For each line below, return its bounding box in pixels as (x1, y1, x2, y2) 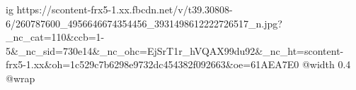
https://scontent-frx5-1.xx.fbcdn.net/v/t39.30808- (16, 2, 233, 16)
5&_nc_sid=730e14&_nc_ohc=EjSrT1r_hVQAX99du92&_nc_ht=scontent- (6, 43, 344, 58)
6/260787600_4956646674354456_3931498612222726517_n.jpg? (6, 15, 282, 30)
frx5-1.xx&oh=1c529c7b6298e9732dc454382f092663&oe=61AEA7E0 (6, 57, 299, 72)
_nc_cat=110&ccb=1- (6, 30, 105, 44)
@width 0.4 (302, 57, 351, 72)
